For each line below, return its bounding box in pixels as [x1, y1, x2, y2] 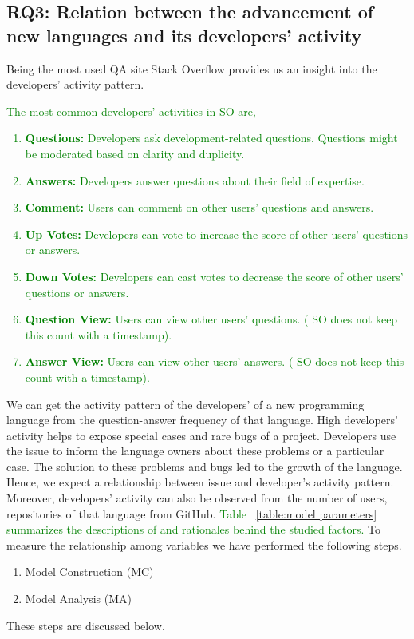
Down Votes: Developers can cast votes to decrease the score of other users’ [25, 268, 404, 284]
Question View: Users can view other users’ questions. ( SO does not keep [25, 311, 398, 327]
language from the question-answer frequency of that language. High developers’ [6, 411, 398, 428]
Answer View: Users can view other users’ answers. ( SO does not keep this [25, 353, 404, 370]
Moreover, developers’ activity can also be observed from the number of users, [6, 490, 388, 506]
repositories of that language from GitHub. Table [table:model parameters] [6, 505, 377, 522]
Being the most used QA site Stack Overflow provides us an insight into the [6, 60, 377, 77]
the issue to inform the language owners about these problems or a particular [6, 443, 384, 459]
